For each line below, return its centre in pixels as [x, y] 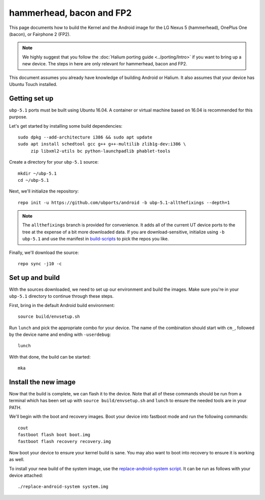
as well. [17, 460]
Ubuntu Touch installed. [33, 84]
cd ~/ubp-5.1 [33, 180]
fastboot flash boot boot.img [54, 434]
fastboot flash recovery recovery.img [65, 442]
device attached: [26, 475]
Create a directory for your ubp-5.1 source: [54, 162]
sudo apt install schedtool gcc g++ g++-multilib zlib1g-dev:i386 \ [102, 144]
